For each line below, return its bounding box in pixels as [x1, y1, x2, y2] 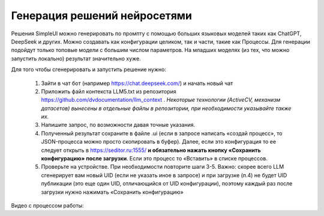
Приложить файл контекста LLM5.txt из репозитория [41, 87, 176, 95]
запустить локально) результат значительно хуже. [11, 54, 141, 62]
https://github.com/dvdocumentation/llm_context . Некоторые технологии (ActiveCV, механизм [41, 96, 281, 104]
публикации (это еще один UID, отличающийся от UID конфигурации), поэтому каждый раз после [41, 180, 293, 187]
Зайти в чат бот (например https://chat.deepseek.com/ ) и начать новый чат [41, 80, 233, 87]
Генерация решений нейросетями [11, 9, 192, 22]
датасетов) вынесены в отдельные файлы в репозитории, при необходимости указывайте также [41, 105, 292, 112]
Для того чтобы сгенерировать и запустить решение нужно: [11, 66, 167, 73]
